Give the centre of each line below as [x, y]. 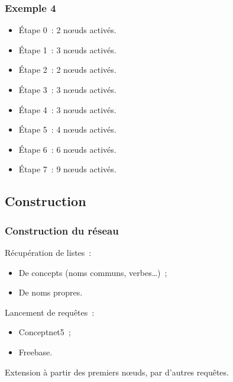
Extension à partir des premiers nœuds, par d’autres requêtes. [117, 372]
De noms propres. [51, 292]
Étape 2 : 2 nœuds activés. [67, 70]
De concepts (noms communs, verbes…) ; [93, 272]
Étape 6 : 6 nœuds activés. [67, 149]
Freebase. [35, 351]
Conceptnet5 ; [45, 332]
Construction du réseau [62, 230]
